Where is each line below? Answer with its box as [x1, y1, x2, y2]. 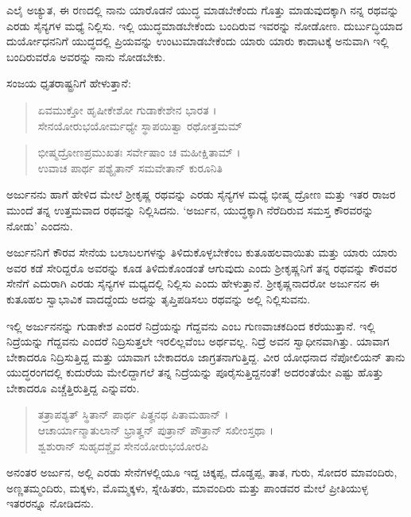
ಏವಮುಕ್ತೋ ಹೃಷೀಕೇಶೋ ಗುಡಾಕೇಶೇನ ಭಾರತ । [37, 101, 217, 118]
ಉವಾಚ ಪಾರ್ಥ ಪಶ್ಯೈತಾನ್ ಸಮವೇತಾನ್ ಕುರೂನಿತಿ [37, 159, 223, 176]
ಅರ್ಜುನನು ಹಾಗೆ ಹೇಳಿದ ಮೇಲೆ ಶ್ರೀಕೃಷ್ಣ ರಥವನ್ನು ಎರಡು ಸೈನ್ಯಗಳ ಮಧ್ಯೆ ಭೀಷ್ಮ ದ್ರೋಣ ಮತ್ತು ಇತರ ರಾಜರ [6, 186, 396, 203]
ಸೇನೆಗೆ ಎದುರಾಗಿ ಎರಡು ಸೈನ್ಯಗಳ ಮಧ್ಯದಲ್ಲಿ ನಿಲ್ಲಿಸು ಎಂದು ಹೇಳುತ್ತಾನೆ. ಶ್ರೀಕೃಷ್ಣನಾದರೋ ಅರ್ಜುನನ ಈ [6, 275, 380, 291]
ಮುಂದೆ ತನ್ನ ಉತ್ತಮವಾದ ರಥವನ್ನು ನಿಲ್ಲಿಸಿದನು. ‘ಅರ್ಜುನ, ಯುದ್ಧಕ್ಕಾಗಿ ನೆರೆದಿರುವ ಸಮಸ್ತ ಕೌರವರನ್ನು [6, 201, 374, 218]
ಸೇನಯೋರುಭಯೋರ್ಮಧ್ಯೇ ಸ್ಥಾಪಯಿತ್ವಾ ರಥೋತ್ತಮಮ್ [37, 117, 242, 133]
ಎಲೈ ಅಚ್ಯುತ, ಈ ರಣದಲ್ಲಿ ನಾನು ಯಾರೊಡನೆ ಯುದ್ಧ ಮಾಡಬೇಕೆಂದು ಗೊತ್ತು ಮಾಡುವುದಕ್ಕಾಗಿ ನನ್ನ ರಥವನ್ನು [6, 2, 399, 17]
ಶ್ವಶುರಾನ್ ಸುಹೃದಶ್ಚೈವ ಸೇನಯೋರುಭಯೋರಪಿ [37, 437, 208, 453]
